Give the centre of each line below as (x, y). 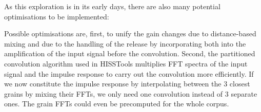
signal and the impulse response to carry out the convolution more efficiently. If (129, 73)
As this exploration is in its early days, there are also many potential (112, 6)
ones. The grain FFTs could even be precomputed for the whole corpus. (117, 104)
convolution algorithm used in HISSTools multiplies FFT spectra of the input (126, 63)
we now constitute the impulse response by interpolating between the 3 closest (127, 84)
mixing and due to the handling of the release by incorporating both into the (125, 43)
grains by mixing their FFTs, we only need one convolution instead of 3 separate (131, 93)
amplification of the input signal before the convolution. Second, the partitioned (130, 53)
